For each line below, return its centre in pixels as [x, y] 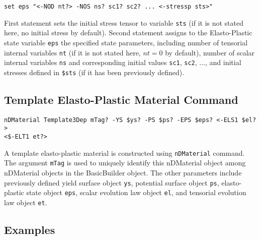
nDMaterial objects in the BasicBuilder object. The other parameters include [123, 173]
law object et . [26, 202]
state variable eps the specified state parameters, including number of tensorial [126, 42]
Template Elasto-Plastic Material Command [121, 99]
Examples [30, 229]
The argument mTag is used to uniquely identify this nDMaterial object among [125, 163]
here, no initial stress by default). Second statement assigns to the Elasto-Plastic [128, 33]
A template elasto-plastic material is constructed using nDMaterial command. [124, 153]
